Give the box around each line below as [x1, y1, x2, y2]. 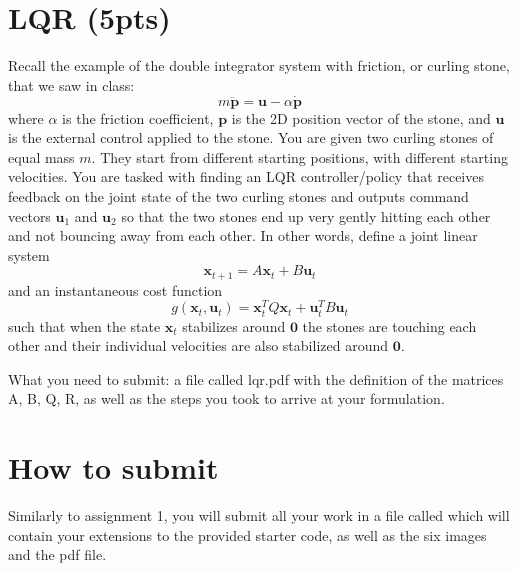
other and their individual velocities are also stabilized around [8, 335, 388, 356]
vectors [8, 205, 51, 226]
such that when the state [8, 315, 161, 336]
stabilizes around [182, 315, 286, 336]
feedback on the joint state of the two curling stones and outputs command [8, 185, 469, 206]
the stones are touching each [302, 315, 477, 336]
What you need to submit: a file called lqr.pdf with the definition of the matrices [8, 368, 504, 389]
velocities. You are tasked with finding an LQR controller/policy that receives [8, 166, 484, 187]
